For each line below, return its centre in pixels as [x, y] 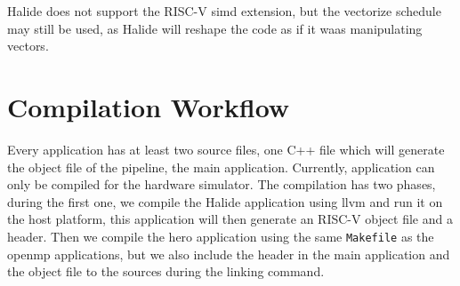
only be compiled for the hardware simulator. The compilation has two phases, [222, 184]
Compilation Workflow [149, 106]
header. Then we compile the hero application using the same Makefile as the [221, 236]
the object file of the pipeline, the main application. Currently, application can [221, 167]
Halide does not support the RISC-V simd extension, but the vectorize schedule [224, 11]
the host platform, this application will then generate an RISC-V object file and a [230, 219]
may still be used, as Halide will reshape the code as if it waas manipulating [215, 28]
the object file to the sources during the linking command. [166, 271]
